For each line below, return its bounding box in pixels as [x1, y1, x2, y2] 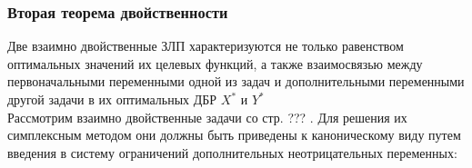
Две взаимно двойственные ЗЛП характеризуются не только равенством [7, 36, 404, 55]
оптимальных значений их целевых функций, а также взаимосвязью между [7, 54, 423, 73]
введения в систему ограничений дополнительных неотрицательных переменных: [7, 143, 457, 162]
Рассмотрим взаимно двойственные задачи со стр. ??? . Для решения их [7, 107, 407, 126]
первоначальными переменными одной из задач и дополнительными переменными [7, 72, 465, 91]
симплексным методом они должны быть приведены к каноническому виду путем [7, 125, 461, 144]
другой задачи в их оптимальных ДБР [7, 90, 217, 108]
